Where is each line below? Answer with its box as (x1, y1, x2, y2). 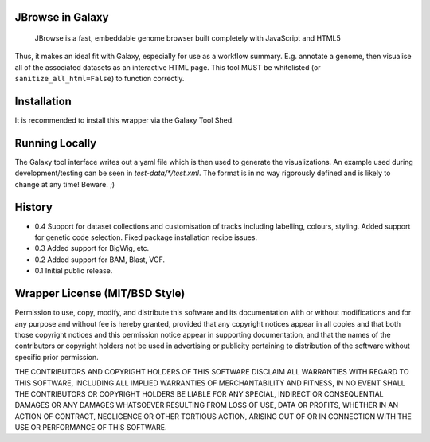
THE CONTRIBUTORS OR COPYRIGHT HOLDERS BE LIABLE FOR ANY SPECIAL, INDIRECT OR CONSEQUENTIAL (14, 389, 384, 398)
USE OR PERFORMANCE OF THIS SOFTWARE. (14, 423, 167, 432)
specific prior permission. (14, 352, 99, 362)
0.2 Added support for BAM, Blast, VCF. (34, 255, 166, 264)
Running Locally (14, 136, 97, 150)
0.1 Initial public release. (34, 266, 113, 276)
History (14, 200, 53, 214)
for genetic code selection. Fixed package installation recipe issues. (34, 233, 258, 242)
